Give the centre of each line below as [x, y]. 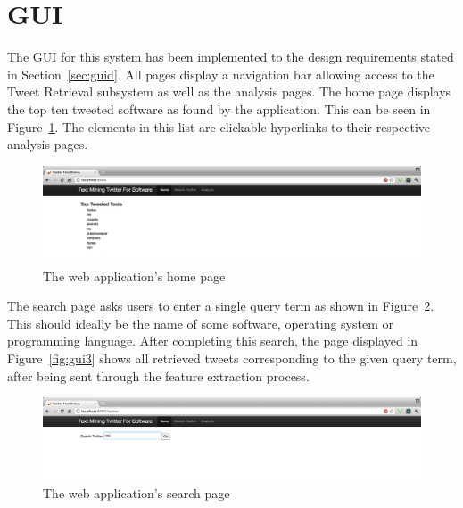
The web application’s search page [136, 492]
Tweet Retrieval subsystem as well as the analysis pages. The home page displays [229, 92]
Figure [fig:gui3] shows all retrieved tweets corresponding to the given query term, [232, 358]
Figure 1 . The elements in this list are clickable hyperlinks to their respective [219, 126]
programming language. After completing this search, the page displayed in [213, 341]
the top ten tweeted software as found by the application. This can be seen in [219, 108]
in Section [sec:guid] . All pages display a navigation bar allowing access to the [221, 74]
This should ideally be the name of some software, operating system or [200, 323]
